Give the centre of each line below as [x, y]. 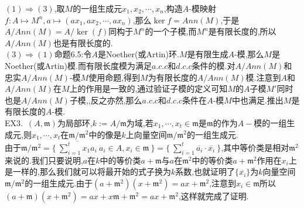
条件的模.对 [214, 65]
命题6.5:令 [73, 54]
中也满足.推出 [257, 100]
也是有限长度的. [83, 42]
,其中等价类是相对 [255, 147]
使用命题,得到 [115, 77]
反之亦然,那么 [116, 100]
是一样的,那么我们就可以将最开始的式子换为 [88, 171]
